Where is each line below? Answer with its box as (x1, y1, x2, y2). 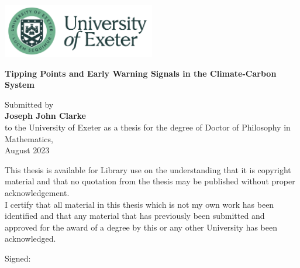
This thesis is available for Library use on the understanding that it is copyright (5, 163, 291, 176)
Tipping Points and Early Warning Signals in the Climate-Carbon (5, 67, 277, 79)
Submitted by (5, 98, 54, 110)
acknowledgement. (5, 187, 70, 199)
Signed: (5, 252, 31, 264)
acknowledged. (5, 232, 56, 245)
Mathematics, (5, 132, 53, 145)
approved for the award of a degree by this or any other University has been (5, 221, 278, 233)
